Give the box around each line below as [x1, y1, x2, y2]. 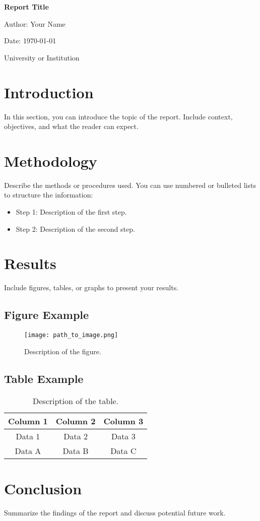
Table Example [4, 370, 84, 386]
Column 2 [55, 415, 96, 427]
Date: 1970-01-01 [4, 35, 56, 46]
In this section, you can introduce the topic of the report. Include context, [4, 111, 233, 121]
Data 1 [16, 430, 40, 442]
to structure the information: [4, 189, 93, 200]
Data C [110, 444, 137, 457]
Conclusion [4, 478, 82, 498]
